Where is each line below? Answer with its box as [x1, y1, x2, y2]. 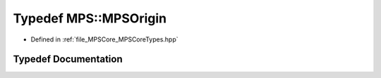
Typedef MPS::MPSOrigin [13, 11, 167, 26]
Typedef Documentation [13, 53, 123, 65]
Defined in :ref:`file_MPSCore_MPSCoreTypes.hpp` [30, 35, 179, 44]
